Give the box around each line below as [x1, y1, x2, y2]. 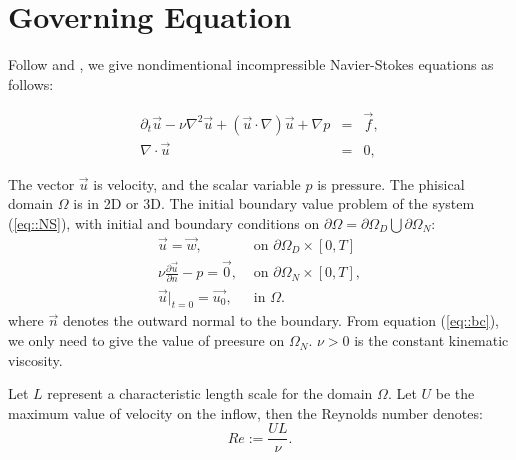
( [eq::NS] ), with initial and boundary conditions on [8, 213, 320, 233]
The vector [8, 173, 75, 194]
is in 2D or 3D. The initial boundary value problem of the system [73, 193, 475, 214]
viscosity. [8, 349, 63, 370]
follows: [8, 73, 54, 94]
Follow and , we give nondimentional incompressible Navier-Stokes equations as [8, 54, 494, 75]
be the [435, 383, 475, 404]
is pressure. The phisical [317, 173, 465, 194]
